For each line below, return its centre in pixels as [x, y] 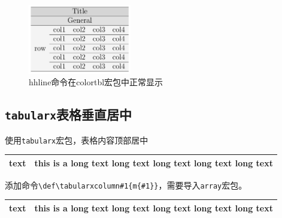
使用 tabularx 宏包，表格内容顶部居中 [77, 140]
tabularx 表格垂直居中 [68, 114]
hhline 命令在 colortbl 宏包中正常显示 [96, 82]
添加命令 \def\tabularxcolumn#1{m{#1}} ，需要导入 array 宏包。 [126, 185]
